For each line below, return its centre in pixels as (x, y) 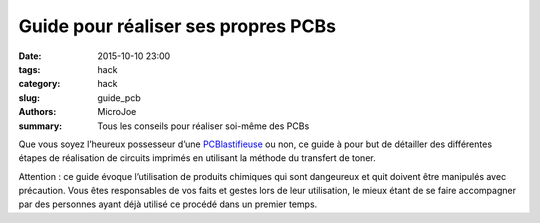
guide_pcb (119, 97)
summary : (40, 126)
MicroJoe (117, 112)
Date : (30, 56)
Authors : (37, 112)
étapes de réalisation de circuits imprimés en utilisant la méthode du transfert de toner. (197, 158)
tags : (29, 69)
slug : (29, 97)
